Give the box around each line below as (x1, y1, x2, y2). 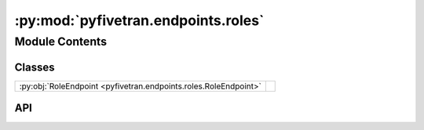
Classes (14, 60, 55, 74)
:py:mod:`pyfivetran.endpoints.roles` (14, 12, 265, 29)
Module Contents (14, 34, 108, 49)
